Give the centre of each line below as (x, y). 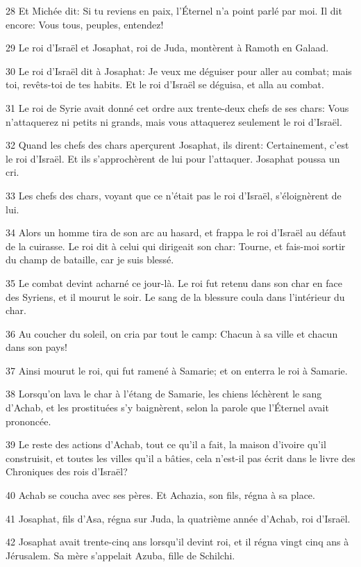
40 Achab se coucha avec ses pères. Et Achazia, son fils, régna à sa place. (160, 495)
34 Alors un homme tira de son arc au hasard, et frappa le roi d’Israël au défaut (176, 232)
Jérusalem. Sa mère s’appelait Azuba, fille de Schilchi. (120, 555)
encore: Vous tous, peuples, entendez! (85, 24)
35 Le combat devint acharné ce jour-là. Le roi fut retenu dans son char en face (174, 282)
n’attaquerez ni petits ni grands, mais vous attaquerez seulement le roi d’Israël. (174, 121)
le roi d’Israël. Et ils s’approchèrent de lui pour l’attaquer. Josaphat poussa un (173, 158)
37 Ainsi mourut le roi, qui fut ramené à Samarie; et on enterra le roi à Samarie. (177, 370)
